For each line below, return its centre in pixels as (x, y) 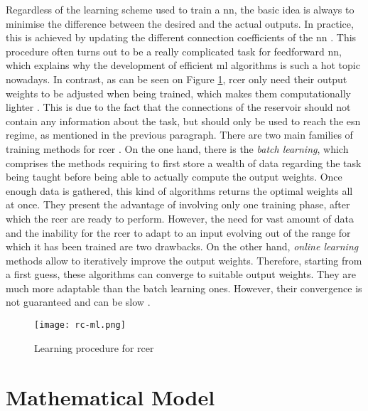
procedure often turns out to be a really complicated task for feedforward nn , (174, 51)
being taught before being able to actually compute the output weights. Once (174, 177)
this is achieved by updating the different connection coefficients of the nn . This (181, 37)
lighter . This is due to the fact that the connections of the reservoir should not (178, 107)
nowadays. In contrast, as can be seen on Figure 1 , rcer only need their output (177, 79)
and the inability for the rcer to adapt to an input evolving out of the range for (178, 232)
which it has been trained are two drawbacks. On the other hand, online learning (182, 246)
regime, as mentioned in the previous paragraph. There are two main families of (179, 135)
